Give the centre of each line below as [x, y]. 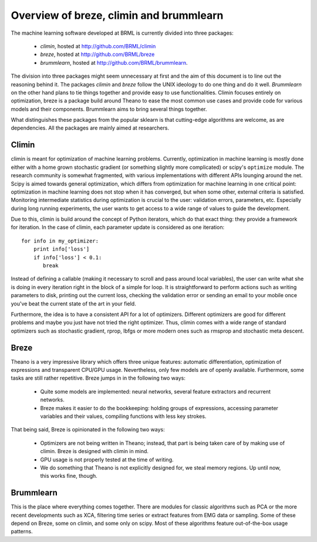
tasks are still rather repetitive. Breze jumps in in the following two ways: [98, 378]
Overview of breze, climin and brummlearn [117, 15]
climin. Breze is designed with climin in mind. [95, 451]
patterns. [22, 531]
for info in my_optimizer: [60, 241]
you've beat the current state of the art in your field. [73, 304]
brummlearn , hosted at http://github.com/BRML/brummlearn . [114, 62]
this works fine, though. [69, 476]
